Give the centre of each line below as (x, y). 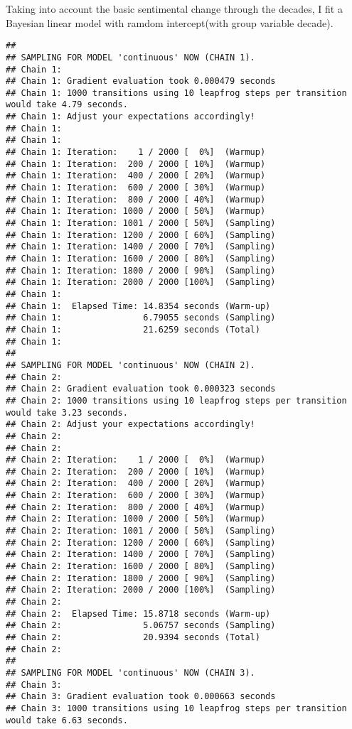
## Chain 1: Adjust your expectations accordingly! (130, 117)
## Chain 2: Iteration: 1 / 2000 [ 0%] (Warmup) (136, 460)
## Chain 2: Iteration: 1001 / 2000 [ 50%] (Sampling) (141, 531)
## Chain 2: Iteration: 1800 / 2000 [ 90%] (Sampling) (141, 578)
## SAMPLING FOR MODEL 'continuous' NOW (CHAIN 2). (130, 365)
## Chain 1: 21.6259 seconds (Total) (133, 329)
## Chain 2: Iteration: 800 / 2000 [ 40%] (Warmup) (136, 507)
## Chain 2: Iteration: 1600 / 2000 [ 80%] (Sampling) (141, 567)
